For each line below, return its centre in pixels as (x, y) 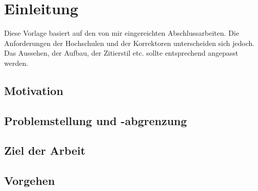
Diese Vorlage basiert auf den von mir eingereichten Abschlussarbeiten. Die (122, 33)
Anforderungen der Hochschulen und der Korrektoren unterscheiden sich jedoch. (130, 43)
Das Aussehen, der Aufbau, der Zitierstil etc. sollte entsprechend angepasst (121, 53)
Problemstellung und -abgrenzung (96, 120)
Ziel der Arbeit (45, 150)
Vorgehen (30, 181)
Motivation (34, 90)
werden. (16, 63)
